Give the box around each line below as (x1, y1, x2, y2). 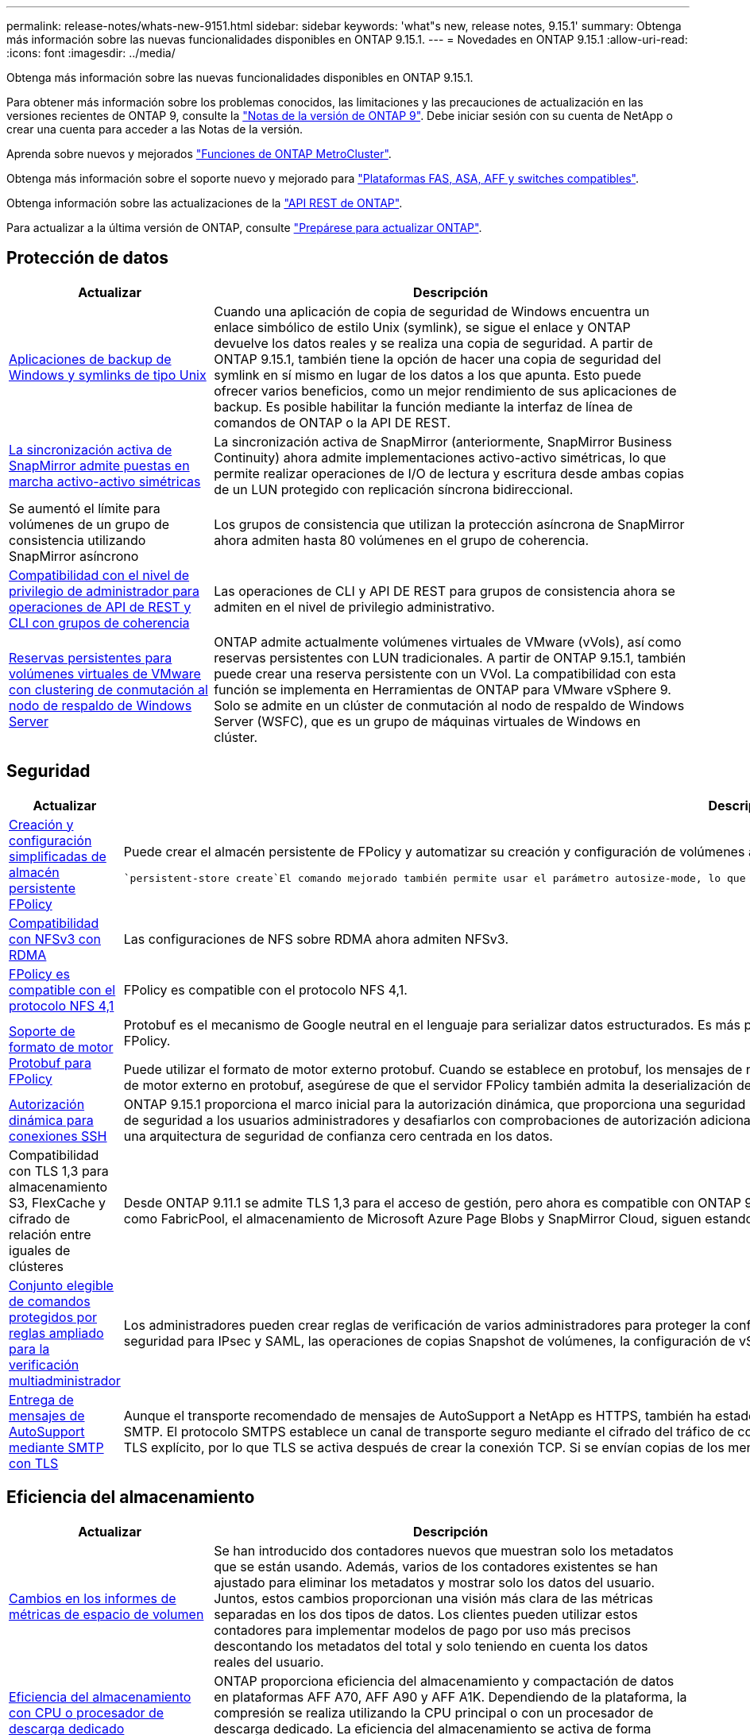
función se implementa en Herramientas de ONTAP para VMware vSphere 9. (214, 681, 671, 697)
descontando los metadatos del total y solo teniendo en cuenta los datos (214, 1637, 648, 1654)
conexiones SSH (9, 1127, 107, 1144)
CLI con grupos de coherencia (9, 614, 190, 631)
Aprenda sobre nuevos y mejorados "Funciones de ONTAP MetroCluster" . (6, 147, 392, 160)
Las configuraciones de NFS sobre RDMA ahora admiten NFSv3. (123, 930, 508, 947)
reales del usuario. (214, 1653, 324, 1670)
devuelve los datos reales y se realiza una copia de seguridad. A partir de (214, 334, 653, 351)
